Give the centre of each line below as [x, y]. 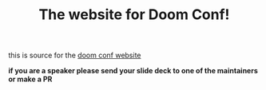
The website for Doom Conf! [134, 15]
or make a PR [30, 79]
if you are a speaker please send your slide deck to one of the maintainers [133, 71]
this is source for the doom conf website [75, 55]
